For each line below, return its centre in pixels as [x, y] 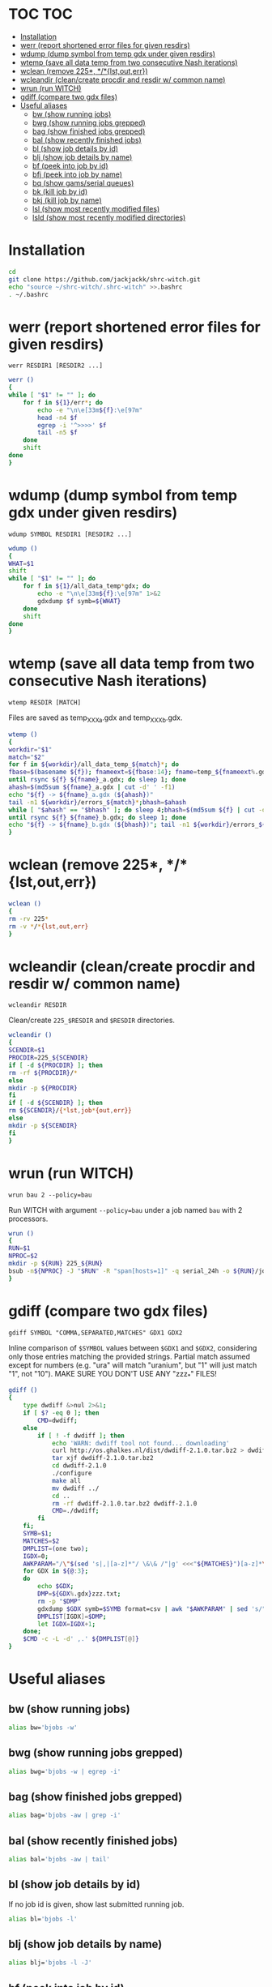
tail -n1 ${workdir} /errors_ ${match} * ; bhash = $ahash [97, 802]
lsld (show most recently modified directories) [109, 217]
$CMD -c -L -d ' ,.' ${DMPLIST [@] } [81, 1639]
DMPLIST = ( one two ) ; [56, 1548]
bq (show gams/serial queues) [83, 182]
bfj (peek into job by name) [77, 174]
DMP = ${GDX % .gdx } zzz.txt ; [79, 1594]
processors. [28, 1218]
